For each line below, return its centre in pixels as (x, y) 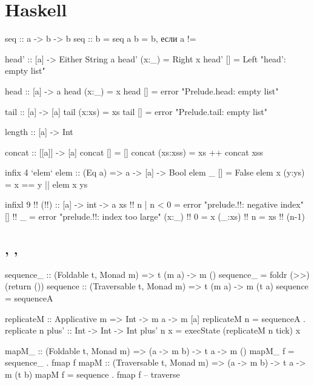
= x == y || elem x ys (46, 184)
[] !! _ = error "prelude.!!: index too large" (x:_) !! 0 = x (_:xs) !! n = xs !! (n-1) (155, 216)
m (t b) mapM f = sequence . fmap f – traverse (92, 374)
